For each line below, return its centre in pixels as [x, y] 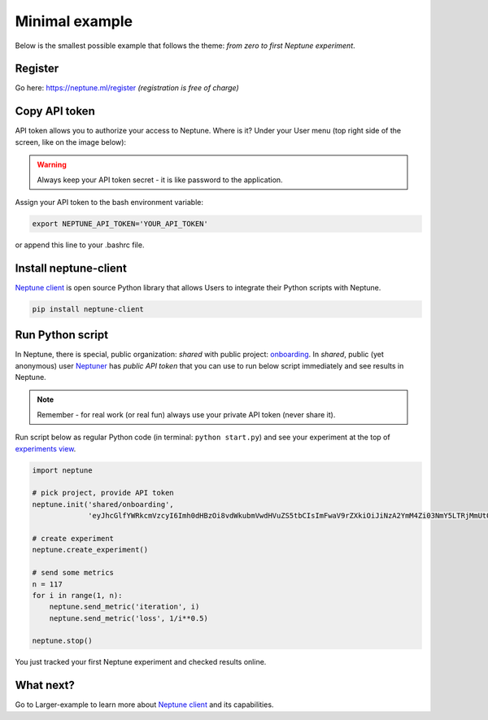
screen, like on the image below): [70, 142]
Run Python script [62, 335]
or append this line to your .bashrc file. [80, 245]
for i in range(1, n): [77, 595]
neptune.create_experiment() [90, 550]
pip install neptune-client [88, 309]
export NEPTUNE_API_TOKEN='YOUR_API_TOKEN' [120, 223]
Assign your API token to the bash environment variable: [109, 202]
